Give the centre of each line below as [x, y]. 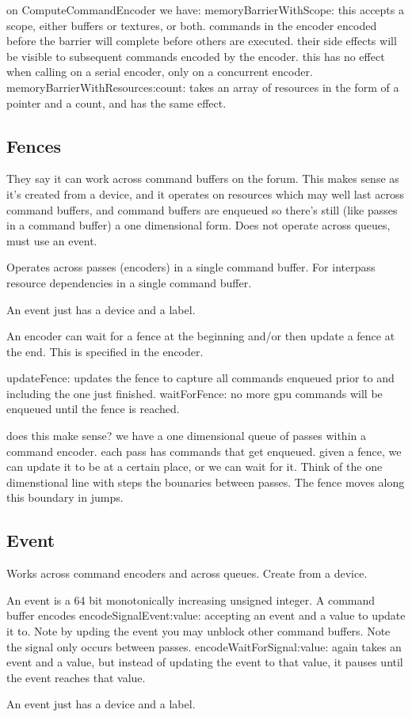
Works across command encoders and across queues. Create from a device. [187, 573]
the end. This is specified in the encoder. [105, 351]
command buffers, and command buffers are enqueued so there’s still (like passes [202, 209]
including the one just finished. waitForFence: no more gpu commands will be [195, 393]
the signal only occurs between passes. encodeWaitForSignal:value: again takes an [204, 646]
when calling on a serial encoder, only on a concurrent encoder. [160, 72]
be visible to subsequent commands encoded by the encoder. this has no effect [196, 56]
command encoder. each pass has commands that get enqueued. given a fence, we [204, 451]
